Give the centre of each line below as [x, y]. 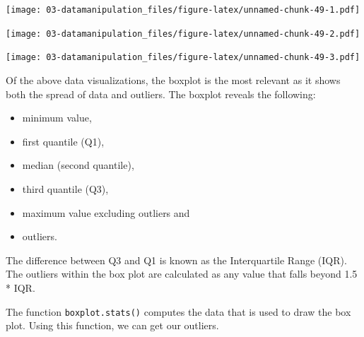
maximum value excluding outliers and [106, 212]
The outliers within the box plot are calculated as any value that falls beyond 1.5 [182, 274]
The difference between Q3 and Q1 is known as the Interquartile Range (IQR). [176, 260]
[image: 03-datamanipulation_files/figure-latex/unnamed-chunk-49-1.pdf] [183, 10]
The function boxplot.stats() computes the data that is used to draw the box [178, 311]
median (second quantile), [78, 165]
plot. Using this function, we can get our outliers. [112, 325]
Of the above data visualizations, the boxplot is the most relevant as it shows [173, 79]
